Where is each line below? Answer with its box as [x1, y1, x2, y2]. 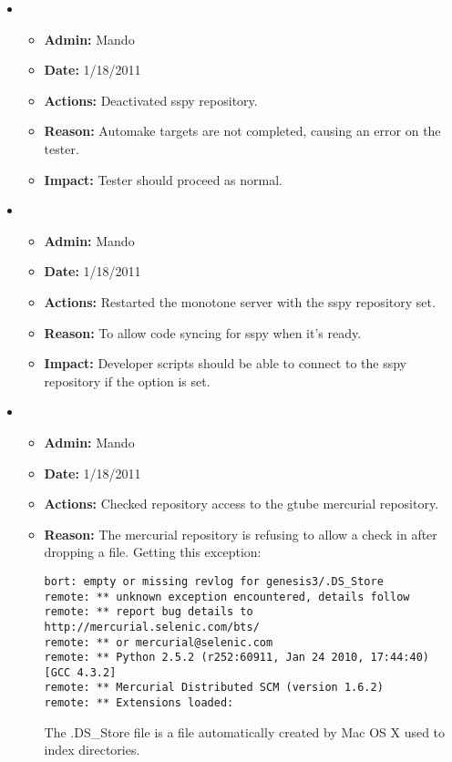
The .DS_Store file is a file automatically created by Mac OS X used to [44, 722, 446, 741]
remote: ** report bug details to [44, 605, 253, 619]
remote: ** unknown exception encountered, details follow [44, 590, 410, 603]
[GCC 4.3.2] [44, 665, 117, 679]
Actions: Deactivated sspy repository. [44, 90, 258, 109]
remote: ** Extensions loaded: [44, 696, 234, 710]
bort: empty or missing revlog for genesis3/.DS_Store [44, 574, 384, 588]
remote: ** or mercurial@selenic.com [44, 635, 273, 649]
